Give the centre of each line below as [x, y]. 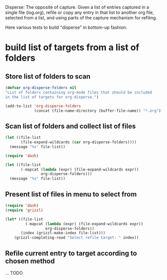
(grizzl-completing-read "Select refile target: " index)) [77, 238]
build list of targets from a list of [72, 47]
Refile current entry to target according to [71, 253]
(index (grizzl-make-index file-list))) [63, 233]
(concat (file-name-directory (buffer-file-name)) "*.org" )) [99, 111]
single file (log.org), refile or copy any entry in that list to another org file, [80, 12]
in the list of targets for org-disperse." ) [52, 97]
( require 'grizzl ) [24, 210]
